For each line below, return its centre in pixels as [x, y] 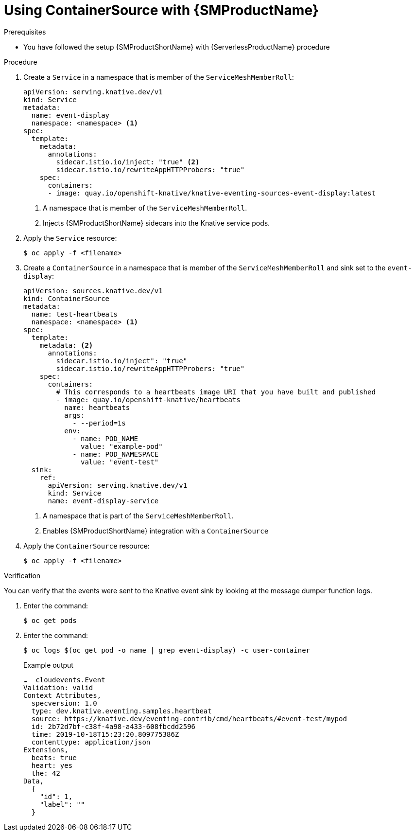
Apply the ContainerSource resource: [86, 546]
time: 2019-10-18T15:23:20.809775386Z [105, 734]
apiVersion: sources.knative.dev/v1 [93, 291]
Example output [48, 665]
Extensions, [46, 750]
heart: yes [52, 765]
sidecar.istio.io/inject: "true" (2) [128, 162]
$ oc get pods [50, 620]
